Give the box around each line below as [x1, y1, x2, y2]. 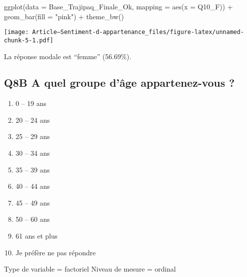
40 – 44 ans [15, 181, 50, 191]
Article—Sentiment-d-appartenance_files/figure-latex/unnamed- [32, 29, 244, 36]
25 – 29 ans [15, 131, 50, 141]
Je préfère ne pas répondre [15, 247, 96, 257]
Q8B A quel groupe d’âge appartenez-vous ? [4, 75, 235, 90]
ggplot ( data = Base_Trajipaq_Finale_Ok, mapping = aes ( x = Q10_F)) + [4, 1, 233, 11]
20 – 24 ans [15, 114, 50, 125]
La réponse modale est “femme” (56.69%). [4, 51, 132, 61]
